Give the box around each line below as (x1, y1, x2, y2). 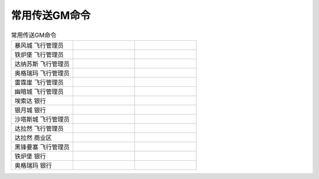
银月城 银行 (14, 106, 47, 114)
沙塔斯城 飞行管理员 (14, 115, 70, 123)
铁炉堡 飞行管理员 (14, 50, 64, 58)
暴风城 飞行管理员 (14, 41, 64, 50)
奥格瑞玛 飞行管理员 (14, 69, 70, 77)
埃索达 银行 (14, 96, 47, 105)
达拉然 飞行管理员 (14, 124, 64, 132)
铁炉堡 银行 (14, 152, 47, 160)
